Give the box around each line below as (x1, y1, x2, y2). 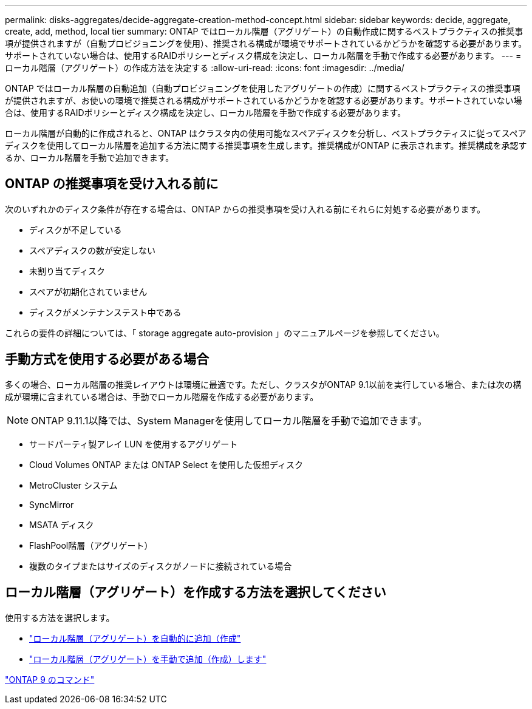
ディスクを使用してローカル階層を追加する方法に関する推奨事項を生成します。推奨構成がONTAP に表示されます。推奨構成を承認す (5, 140, 527, 151)
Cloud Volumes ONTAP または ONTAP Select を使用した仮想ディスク (29, 459, 304, 470)
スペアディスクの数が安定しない (29, 245, 156, 256)
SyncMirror (29, 499, 74, 510)
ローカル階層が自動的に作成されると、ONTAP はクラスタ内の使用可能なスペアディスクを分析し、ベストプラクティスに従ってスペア (5, 128, 527, 138)
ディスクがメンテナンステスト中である (29, 307, 182, 317)
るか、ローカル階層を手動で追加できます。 (5, 152, 174, 163)
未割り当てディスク (29, 265, 106, 276)
